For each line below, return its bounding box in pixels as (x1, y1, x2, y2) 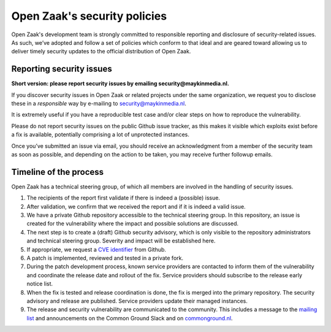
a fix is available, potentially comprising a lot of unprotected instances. (11, 131, 189, 138)
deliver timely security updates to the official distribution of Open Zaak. (11, 48, 191, 55)
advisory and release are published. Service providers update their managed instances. (26, 297, 248, 304)
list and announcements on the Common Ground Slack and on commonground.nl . (26, 314, 233, 322)
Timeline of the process (11, 166, 104, 177)
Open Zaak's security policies (11, 9, 167, 23)
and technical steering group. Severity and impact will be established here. (26, 237, 216, 245)
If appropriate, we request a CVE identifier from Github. (26, 245, 167, 253)
